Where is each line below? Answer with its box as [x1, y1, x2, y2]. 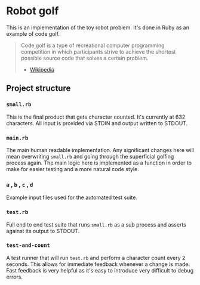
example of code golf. [6, 30, 60, 37]
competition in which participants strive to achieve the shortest [20, 48, 176, 55]
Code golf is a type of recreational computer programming [20, 42, 165, 49]
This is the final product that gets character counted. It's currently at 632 [6, 113, 186, 120]
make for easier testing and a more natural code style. [6, 165, 139, 172]
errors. [6, 273, 23, 280]
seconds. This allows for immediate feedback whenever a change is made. [6, 261, 190, 268]
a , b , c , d [6, 180, 33, 188]
